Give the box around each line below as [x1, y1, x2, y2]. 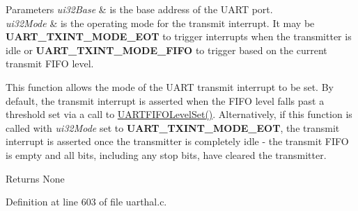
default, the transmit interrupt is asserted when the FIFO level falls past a [6, 93, 325, 108]
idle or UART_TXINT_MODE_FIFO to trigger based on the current [6, 42, 327, 57]
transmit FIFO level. [6, 56, 94, 71]
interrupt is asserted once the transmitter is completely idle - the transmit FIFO [6, 134, 349, 149]
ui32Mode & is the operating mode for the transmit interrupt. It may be [6, 15, 315, 30]
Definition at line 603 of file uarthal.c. [6, 194, 167, 209]
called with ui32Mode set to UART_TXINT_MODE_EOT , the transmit [6, 120, 340, 135]
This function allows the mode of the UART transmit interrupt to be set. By [6, 79, 334, 94]
